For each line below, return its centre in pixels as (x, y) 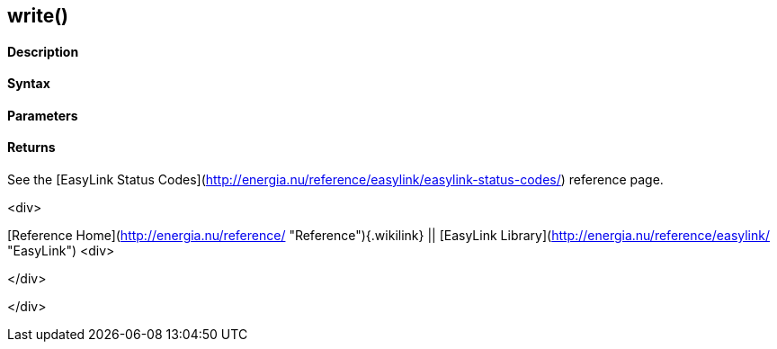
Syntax (29, 84)
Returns (31, 148)
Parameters (43, 115)
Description (43, 51)
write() (38, 16)
